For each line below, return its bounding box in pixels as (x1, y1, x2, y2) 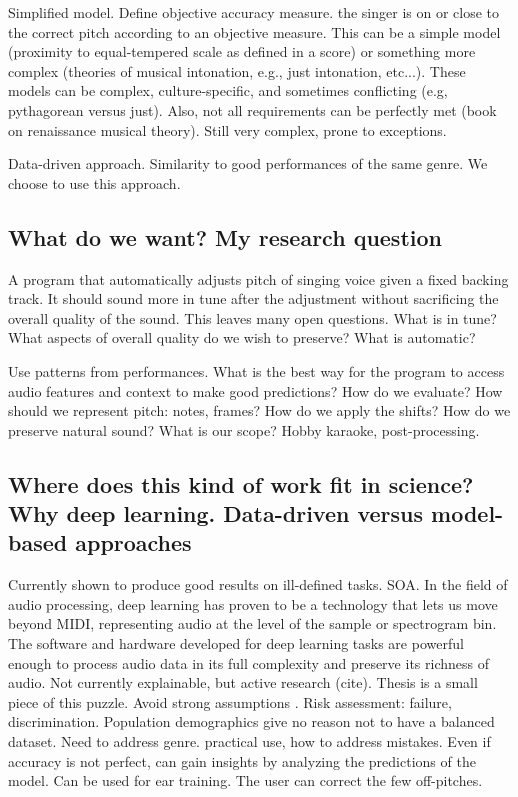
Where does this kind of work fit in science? (8, 468, 474, 499)
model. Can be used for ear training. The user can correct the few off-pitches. (8, 770, 483, 791)
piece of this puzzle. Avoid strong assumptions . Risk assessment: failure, (8, 691, 452, 712)
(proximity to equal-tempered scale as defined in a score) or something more (8, 41, 476, 62)
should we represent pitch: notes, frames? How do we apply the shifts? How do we (8, 400, 511, 421)
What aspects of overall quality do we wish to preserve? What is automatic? (8, 327, 476, 348)
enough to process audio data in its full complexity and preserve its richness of (8, 652, 489, 673)
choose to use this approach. (8, 172, 181, 193)
